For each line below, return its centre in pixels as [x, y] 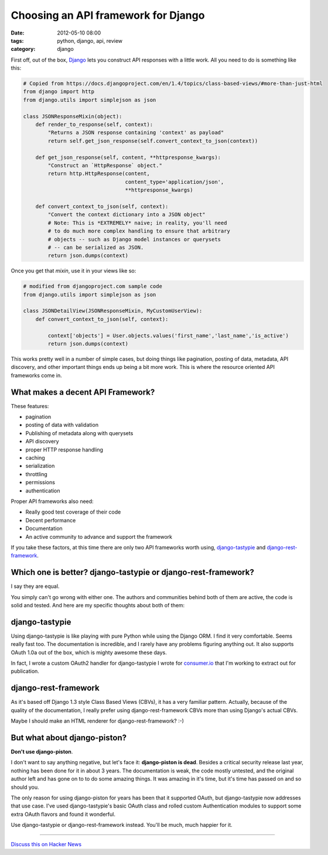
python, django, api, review [90, 40]
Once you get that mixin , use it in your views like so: [74, 271]
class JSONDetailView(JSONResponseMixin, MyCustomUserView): [113, 311]
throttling [37, 474]
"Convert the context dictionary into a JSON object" [127, 215]
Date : [18, 33]
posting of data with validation [62, 425]
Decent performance [51, 520]
